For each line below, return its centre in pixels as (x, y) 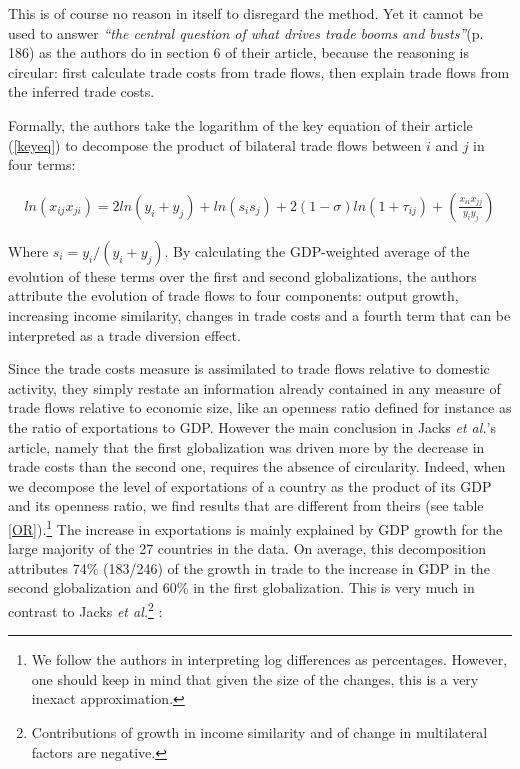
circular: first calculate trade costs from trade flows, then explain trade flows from (259, 71)
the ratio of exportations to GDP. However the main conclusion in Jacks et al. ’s (252, 426)
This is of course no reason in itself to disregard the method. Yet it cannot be (246, 13)
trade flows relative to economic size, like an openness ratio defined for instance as (260, 407)
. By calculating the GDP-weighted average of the (317, 250)
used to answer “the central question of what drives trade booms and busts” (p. (246, 32)
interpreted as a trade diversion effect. (124, 334)
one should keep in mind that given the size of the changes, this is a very (255, 678)
